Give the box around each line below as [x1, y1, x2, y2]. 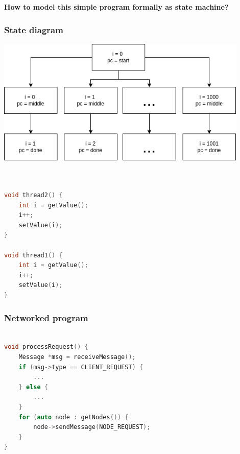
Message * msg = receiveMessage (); [18, 353, 136, 361]
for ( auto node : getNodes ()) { [18, 413, 129, 421]
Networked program [4, 311, 88, 324]
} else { [18, 383, 48, 391]
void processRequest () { [4, 343, 88, 351]
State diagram [4, 23, 63, 36]
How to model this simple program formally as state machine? [4, 2, 229, 12]
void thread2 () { [4, 192, 63, 199]
